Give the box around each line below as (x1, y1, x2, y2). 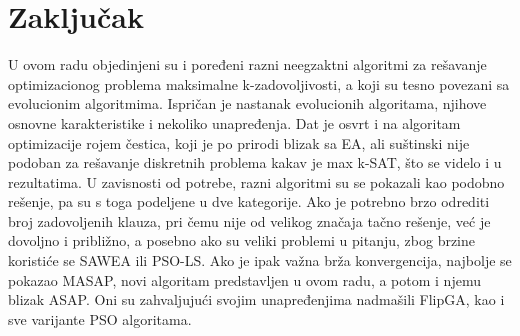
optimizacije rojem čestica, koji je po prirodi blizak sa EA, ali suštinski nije (8, 132, 470, 153)
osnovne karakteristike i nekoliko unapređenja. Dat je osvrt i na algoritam (8, 112, 461, 133)
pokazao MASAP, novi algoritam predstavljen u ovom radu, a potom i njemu (8, 269, 481, 290)
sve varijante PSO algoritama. (8, 308, 192, 329)
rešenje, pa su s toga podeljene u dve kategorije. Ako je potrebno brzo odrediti (8, 191, 490, 212)
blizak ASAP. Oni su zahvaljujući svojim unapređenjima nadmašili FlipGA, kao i (8, 289, 505, 310)
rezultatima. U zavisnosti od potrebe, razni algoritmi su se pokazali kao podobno (8, 171, 505, 192)
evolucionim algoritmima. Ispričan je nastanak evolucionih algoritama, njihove (8, 93, 487, 114)
